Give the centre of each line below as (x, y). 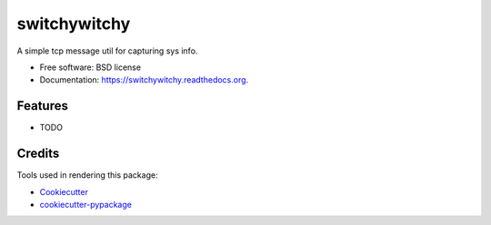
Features (42, 106)
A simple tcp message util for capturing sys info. (107, 51)
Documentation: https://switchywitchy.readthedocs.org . (144, 80)
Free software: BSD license (90, 67)
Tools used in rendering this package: (87, 175)
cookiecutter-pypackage (85, 204)
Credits (38, 154)
